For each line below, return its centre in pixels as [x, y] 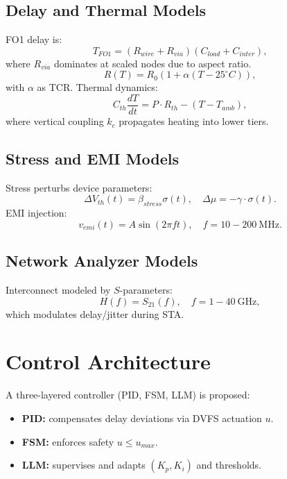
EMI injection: [36, 213]
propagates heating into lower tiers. [194, 121]
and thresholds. [229, 465]
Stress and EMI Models [92, 159]
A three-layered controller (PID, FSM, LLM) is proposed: [128, 395]
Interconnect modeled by [58, 290]
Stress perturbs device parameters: [79, 187]
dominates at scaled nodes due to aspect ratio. [153, 63]
